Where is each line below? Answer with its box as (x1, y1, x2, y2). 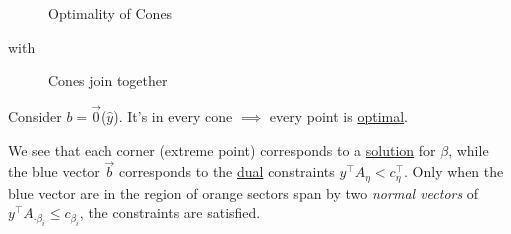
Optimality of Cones (48, 3, 173, 23)
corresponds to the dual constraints (118, 161, 335, 182)
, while (448, 139, 489, 160)
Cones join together (48, 70, 168, 91)
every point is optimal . (269, 106, 409, 126)
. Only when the (404, 161, 504, 182)
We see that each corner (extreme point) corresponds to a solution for (8, 139, 436, 160)
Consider (8, 106, 62, 126)
